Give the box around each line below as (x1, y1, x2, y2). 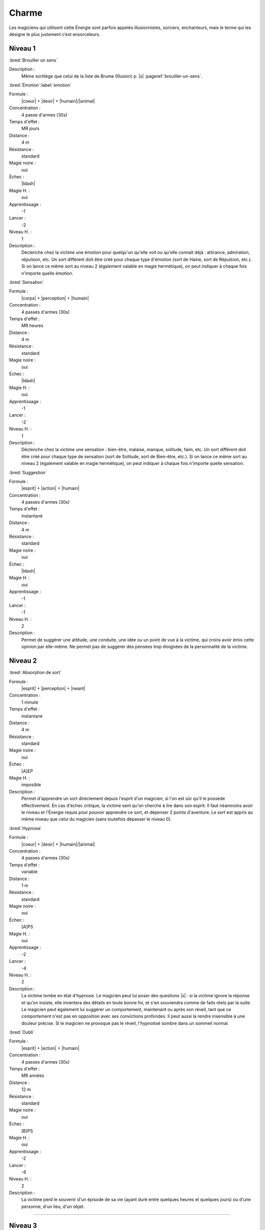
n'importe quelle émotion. (21, 270, 74, 276)
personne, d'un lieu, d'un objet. (21, 1203, 85, 1209)
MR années (21, 1073, 44, 1078)
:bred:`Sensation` (9, 279, 44, 285)
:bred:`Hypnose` (9, 825, 42, 831)
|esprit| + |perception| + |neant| (21, 685, 86, 691)
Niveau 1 (9, 44, 36, 53)
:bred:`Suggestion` (9, 469, 47, 475)
